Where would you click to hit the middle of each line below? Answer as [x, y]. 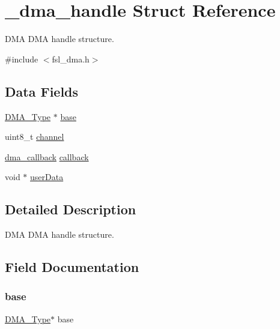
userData [47, 177]
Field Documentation [72, 267]
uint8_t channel [35, 137]
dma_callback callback [47, 156]
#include [22, 59]
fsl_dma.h [71, 59]
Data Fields [42, 91]
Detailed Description [71, 209]
